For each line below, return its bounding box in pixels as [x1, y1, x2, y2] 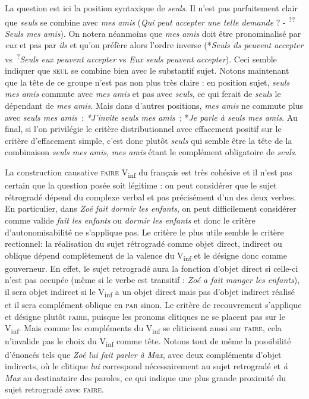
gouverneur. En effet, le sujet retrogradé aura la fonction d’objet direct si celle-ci [5, 262, 298, 274]
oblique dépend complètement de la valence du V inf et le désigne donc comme [5, 249, 287, 263]
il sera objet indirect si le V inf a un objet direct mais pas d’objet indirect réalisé [5, 285, 295, 299]
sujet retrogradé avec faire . [5, 383, 105, 395]
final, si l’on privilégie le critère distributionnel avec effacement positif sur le [5, 122, 282, 135]
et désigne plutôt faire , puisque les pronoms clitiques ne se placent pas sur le [5, 310, 285, 322]
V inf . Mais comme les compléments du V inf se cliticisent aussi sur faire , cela [5, 322, 282, 336]
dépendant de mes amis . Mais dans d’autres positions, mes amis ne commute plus [5, 99, 303, 112]
